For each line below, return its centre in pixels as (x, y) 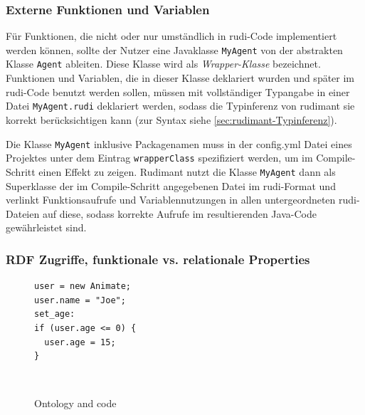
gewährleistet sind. (46, 227)
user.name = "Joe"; (80, 300)
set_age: (55, 314)
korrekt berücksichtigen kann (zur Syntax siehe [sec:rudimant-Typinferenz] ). (171, 119)
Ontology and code (75, 403)
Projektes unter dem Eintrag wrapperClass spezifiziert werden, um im (159, 158)
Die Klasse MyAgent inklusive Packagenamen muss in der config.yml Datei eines (179, 143)
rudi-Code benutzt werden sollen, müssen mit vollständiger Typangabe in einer (178, 91)
